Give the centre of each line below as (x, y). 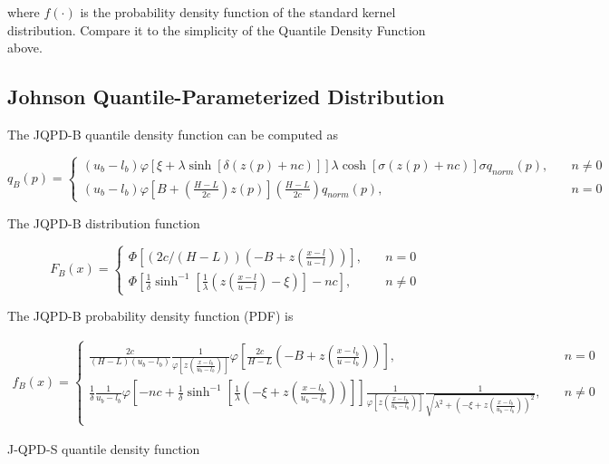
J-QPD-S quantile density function (104, 449)
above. (25, 48)
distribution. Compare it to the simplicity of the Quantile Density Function (217, 29)
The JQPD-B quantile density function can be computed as (173, 134)
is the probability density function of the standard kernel (238, 12)
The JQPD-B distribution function (104, 222)
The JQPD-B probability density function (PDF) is (150, 316)
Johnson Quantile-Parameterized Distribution (226, 97)
